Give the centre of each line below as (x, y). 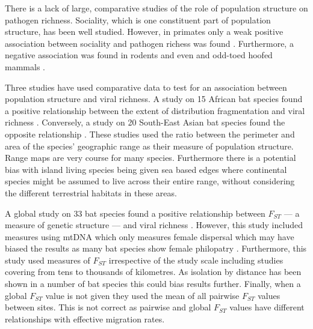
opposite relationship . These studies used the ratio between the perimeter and (150, 134)
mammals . (25, 66)
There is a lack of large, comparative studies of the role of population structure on (156, 8)
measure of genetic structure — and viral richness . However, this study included (154, 225)
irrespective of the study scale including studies (196, 260)
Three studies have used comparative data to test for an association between (146, 87)
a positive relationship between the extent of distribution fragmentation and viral (155, 110)
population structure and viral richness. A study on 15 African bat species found (154, 99)
